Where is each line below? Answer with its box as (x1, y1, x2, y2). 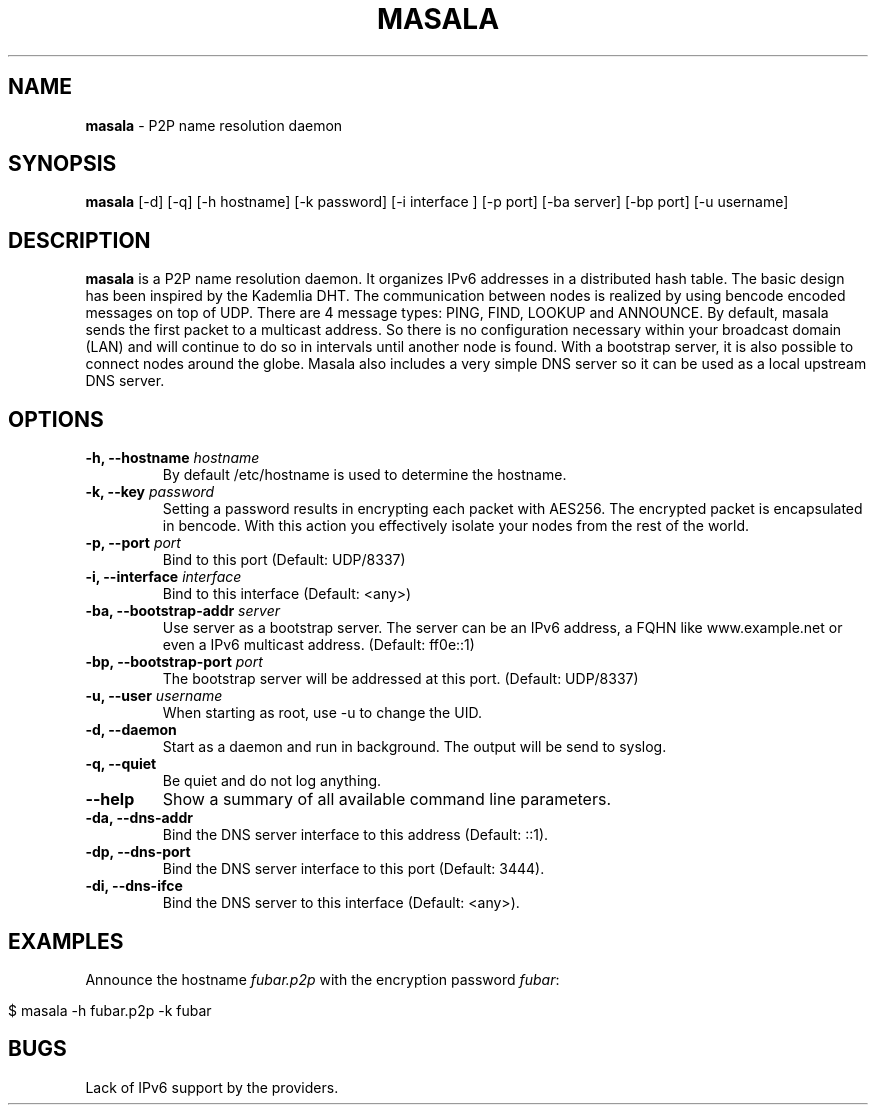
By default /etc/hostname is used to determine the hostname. (162, 466, 567, 484)
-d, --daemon (85, 721, 177, 739)
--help (85, 789, 135, 810)
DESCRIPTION (8, 227, 151, 253)
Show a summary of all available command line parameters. (162, 789, 612, 810)
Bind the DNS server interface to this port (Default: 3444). (162, 860, 545, 878)
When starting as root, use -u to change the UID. (162, 704, 482, 722)
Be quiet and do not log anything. (162, 772, 382, 790)
